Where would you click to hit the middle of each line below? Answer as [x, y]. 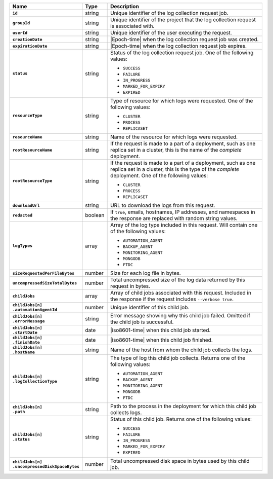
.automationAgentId [35, 310]
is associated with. [132, 26]
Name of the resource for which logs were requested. [174, 137]
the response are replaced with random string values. [174, 218]
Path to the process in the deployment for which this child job [183, 406]
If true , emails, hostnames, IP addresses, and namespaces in [183, 212]
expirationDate [30, 46]
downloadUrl [26, 205]
